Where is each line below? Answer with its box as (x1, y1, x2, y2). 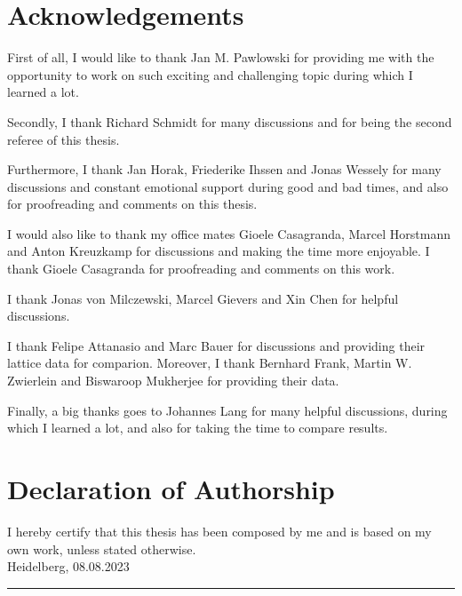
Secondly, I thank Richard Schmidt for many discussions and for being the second (7, 112, 452, 131)
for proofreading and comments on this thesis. (7, 195, 258, 213)
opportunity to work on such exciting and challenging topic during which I (7, 65, 413, 83)
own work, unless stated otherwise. (7, 539, 196, 558)
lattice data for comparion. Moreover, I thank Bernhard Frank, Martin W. (7, 354, 412, 372)
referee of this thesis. (7, 130, 120, 148)
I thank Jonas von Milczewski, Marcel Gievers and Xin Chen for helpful (7, 289, 399, 307)
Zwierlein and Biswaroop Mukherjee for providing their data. (7, 371, 339, 390)
